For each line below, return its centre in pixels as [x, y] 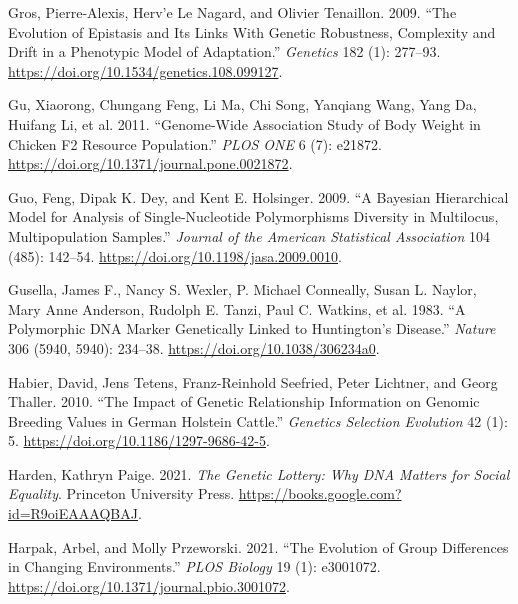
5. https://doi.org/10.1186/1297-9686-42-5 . [139, 440]
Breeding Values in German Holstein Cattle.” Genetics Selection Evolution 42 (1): [258, 420]
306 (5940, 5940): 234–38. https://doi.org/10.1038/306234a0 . [194, 347]
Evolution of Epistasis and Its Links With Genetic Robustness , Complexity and [252, 31]
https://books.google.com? [320, 493]
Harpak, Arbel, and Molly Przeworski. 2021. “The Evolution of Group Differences [258, 546]
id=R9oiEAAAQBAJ [73, 513]
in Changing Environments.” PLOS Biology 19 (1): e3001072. [194, 566]
